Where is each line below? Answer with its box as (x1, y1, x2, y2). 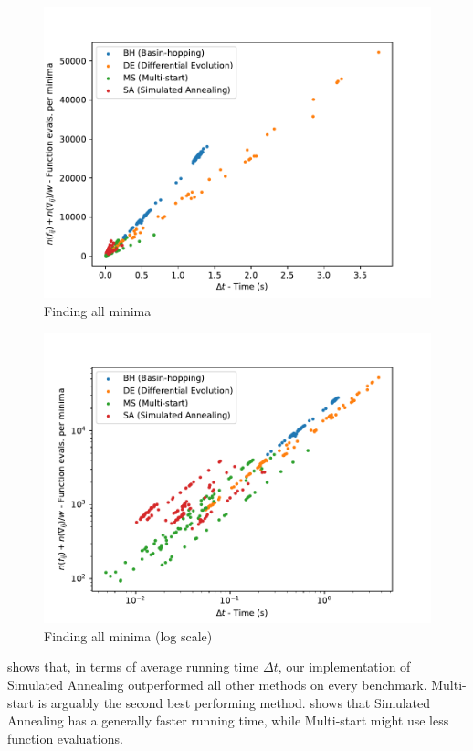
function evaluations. (7, 728, 123, 747)
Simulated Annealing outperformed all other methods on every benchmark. (7, 674, 427, 693)
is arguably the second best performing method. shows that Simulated (37, 693, 431, 712)
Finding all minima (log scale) (44, 626, 213, 645)
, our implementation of (278, 657, 411, 676)
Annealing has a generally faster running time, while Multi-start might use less (7, 711, 449, 730)
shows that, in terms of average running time (7, 657, 259, 676)
